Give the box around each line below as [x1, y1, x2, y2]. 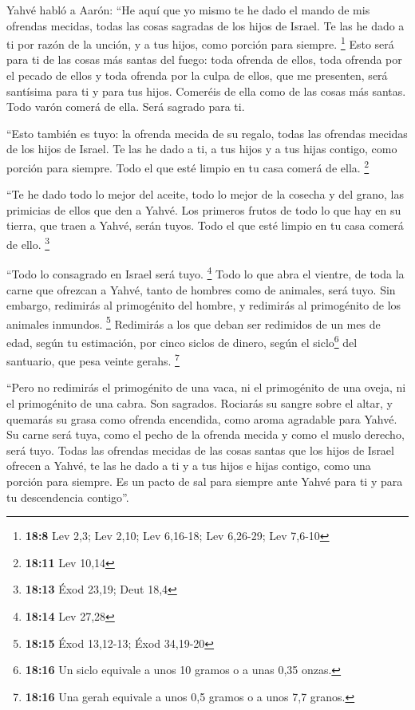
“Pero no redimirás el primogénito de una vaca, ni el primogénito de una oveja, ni [6, 379, 406, 396]
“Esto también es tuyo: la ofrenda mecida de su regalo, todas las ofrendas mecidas [6, 124, 408, 141]
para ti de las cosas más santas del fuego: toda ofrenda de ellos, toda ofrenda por [6, 51, 402, 68]
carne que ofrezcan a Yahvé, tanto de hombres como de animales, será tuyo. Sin [6, 281, 396, 298]
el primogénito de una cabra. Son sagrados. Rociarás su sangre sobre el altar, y [6, 395, 393, 412]
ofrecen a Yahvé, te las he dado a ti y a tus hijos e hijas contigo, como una [6, 457, 371, 474]
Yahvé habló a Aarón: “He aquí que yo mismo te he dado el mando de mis [6, 2, 370, 18]
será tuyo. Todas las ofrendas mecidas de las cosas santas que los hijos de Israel [6, 441, 394, 458]
